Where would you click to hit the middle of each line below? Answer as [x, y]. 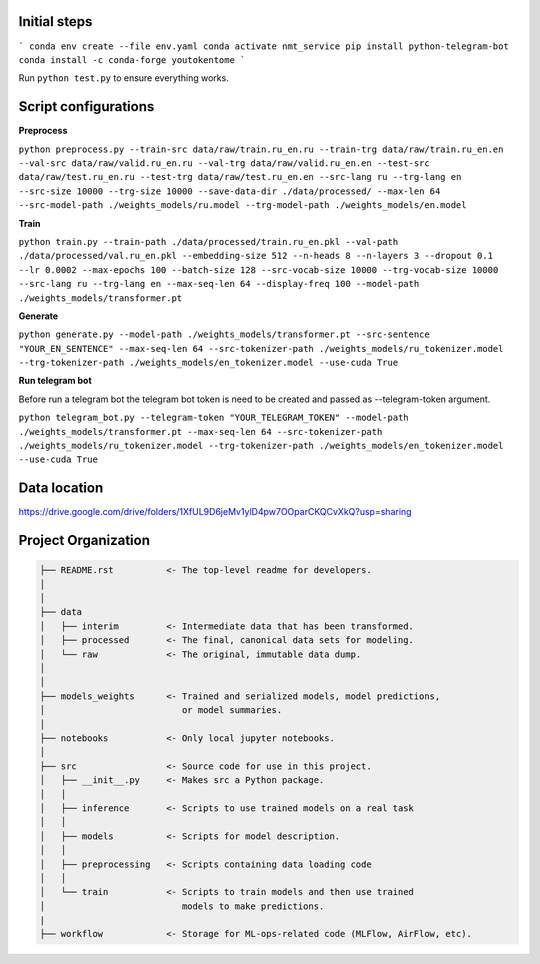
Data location [61, 488]
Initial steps [55, 21]
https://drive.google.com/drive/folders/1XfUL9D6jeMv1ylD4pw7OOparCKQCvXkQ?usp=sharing [215, 512]
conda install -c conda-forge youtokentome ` [132, 59]
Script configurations [86, 106]
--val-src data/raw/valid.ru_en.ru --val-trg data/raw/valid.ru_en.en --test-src [224, 163]
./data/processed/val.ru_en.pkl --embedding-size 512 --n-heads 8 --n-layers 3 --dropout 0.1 [256, 256]
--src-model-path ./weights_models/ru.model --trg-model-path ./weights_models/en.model [242, 205]
